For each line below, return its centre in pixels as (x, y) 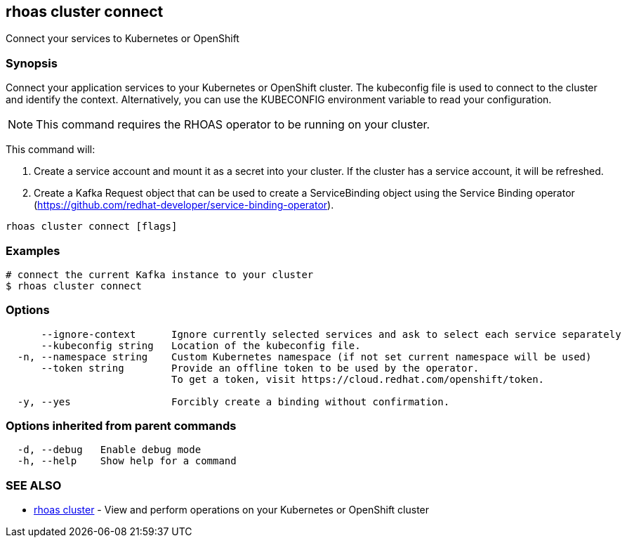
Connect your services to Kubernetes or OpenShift (123, 39)
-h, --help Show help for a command (127, 461)
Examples (33, 250)
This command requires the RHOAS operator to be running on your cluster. (233, 125)
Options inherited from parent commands (121, 426)
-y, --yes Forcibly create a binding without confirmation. (233, 401)
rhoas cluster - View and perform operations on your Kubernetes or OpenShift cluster (232, 510)
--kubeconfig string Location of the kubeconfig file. (201, 345)
